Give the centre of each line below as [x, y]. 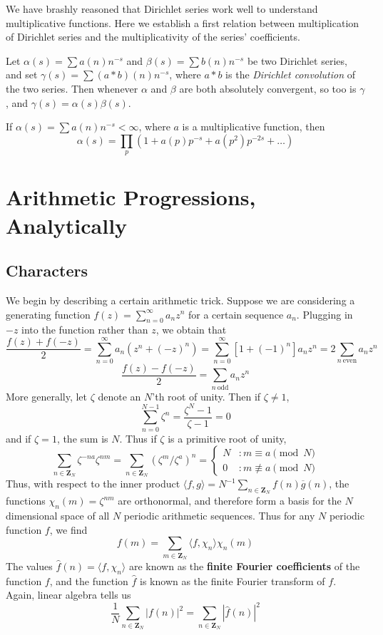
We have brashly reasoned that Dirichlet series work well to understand [162, 9]
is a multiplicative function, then [254, 127]
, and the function [89, 580]
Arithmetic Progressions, [131, 197]
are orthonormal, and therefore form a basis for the [230, 501]
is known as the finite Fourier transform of [233, 580]
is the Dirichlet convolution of [291, 74]
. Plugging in [325, 314]
